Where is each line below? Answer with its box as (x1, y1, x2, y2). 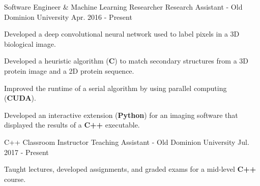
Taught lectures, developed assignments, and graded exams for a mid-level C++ (4, 164, 256, 174)
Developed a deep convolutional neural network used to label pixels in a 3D (4, 28, 240, 39)
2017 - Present (4, 146, 49, 157)
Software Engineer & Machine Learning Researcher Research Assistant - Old (4, 2, 243, 12)
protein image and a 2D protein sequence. (4, 65, 134, 76)
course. (4, 173, 26, 184)
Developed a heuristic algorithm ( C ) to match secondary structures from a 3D (4, 55, 248, 66)
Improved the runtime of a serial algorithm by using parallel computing (4, 82, 227, 93)
